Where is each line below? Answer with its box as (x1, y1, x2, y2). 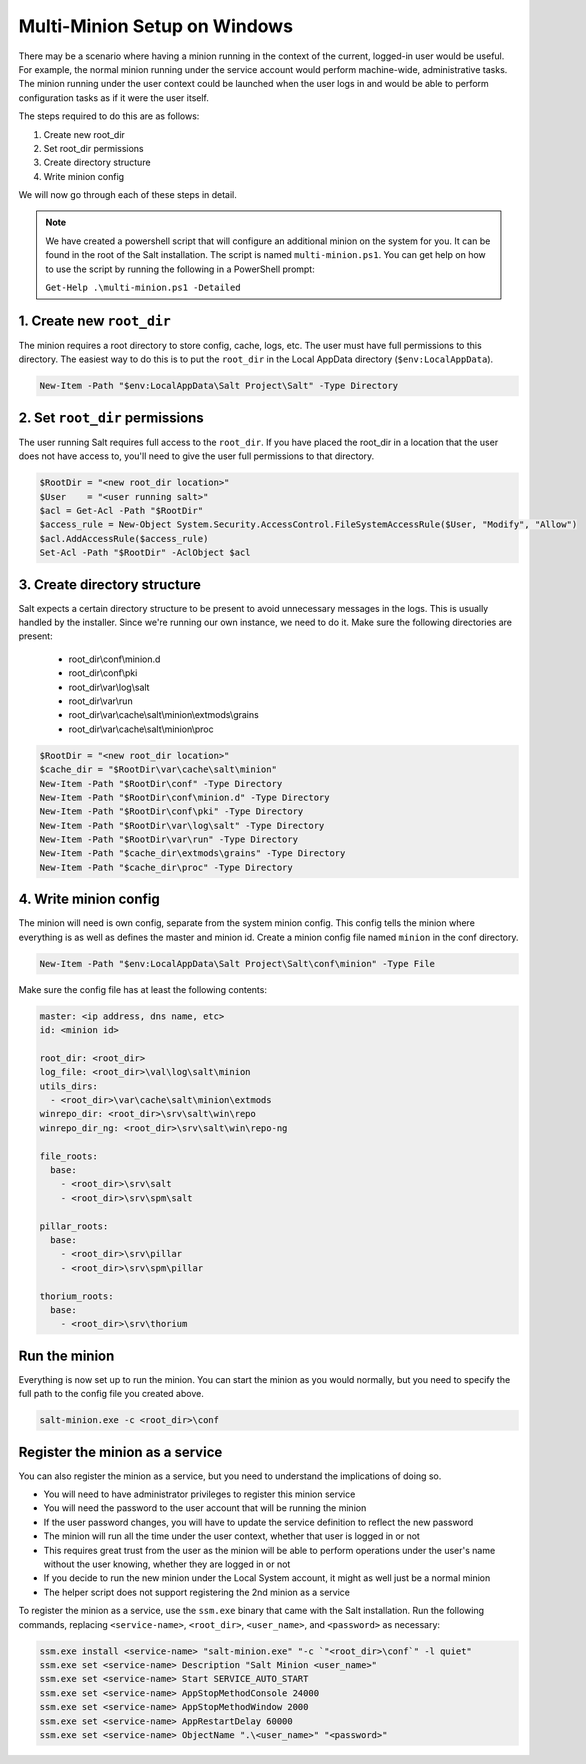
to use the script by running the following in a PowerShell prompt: (45, 263, 315, 275)
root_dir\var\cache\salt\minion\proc (68, 723, 214, 735)
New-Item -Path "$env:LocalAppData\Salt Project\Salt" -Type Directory (39, 380, 399, 392)
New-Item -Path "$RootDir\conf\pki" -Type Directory (39, 806, 304, 817)
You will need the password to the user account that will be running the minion (43, 1502, 367, 1514)
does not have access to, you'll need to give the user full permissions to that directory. (18, 450, 375, 462)
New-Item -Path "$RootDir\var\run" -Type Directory (39, 834, 299, 845)
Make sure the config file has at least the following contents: (18, 983, 267, 995)
